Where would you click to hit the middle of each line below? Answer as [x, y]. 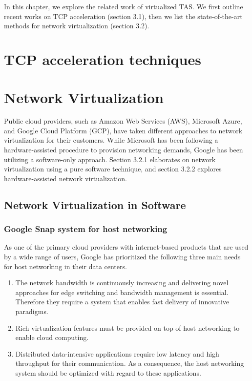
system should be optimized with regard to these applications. [108, 372]
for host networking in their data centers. [65, 266]
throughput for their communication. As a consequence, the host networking [130, 363]
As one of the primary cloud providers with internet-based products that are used [126, 247]
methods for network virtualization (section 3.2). [77, 26]
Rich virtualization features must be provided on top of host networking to [127, 328]
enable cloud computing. [52, 337]
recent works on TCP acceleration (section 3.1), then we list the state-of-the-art [123, 16]
